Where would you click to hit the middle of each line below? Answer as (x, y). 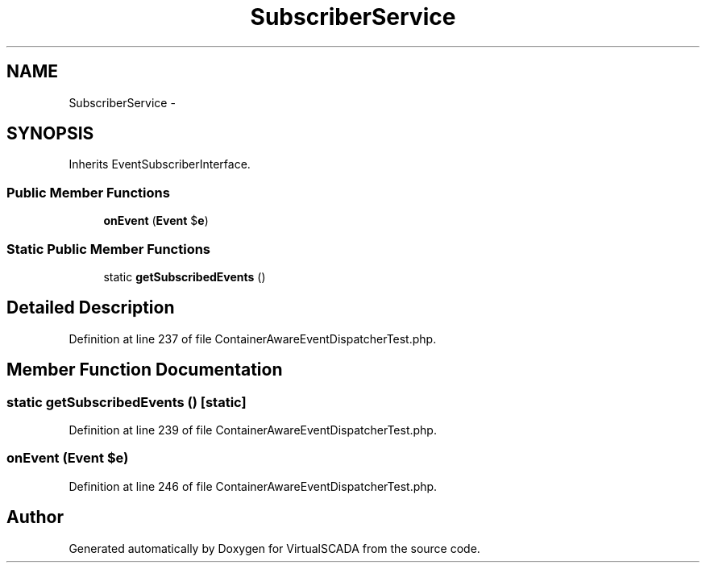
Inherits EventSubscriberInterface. (160, 164)
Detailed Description (91, 308)
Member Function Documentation (145, 370)
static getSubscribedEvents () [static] (127, 402)
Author (35, 517)
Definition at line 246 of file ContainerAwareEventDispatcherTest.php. (253, 486)
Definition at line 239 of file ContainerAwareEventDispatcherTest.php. (253, 430)
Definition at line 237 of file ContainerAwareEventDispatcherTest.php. (253, 338)
